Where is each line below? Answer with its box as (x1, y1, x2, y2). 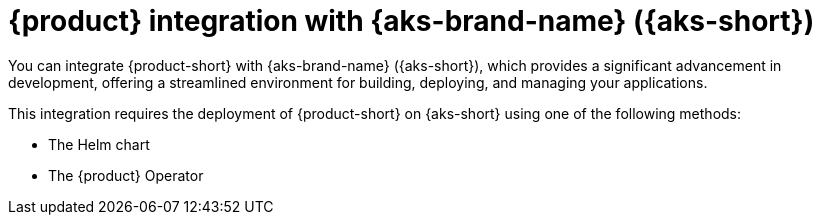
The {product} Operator (48, 166, 204, 184)
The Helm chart (48, 135, 150, 153)
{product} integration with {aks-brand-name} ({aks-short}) (8, 4, 815, 38)
